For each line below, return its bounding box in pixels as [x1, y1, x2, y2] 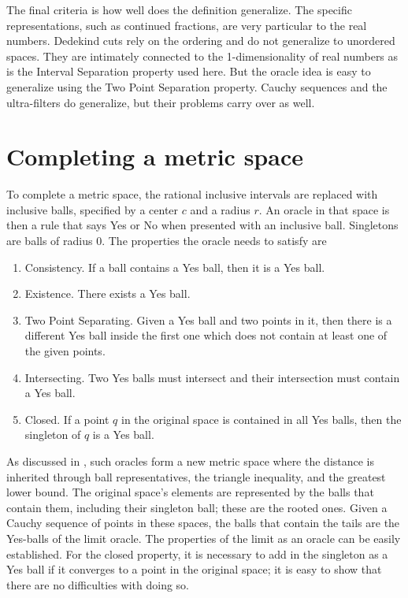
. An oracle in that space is [258, 201, 390, 217]
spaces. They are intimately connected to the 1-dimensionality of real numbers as [6, 47, 399, 64]
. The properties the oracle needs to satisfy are [102, 232, 327, 249]
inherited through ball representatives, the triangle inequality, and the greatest [6, 468, 386, 485]
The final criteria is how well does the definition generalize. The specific [6, 2, 352, 17]
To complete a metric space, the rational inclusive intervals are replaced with [6, 186, 378, 202]
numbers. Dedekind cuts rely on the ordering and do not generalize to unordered [6, 32, 395, 49]
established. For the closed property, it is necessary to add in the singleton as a [6, 545, 388, 562]
